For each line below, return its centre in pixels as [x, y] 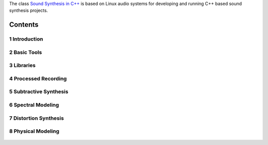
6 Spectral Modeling [34, 105]
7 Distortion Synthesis [36, 118]
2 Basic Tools [26, 52]
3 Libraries [22, 65]
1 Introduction [26, 39]
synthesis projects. [29, 10]
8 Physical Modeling [34, 131]
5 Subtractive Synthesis [39, 92]
